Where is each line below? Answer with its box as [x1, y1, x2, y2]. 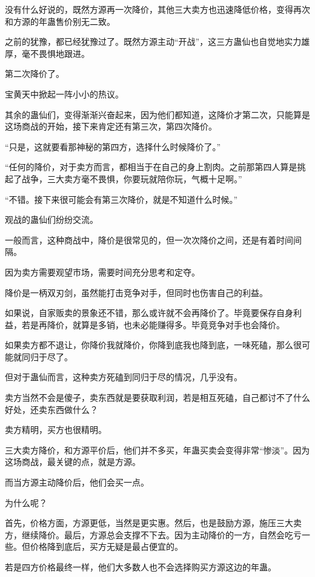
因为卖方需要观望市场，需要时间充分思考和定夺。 [5, 265, 200, 278]
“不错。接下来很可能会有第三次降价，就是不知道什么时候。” [5, 193, 238, 205]
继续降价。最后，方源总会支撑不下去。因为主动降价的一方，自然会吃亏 [21, 528, 302, 541]
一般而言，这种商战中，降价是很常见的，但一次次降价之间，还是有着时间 [5, 233, 293, 246]
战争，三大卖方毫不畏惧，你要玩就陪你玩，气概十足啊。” [21, 172, 242, 185]
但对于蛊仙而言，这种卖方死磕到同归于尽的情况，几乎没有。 [5, 371, 242, 383]
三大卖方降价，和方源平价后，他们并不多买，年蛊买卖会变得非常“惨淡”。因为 [5, 443, 310, 456]
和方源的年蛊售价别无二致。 [5, 15, 115, 27]
